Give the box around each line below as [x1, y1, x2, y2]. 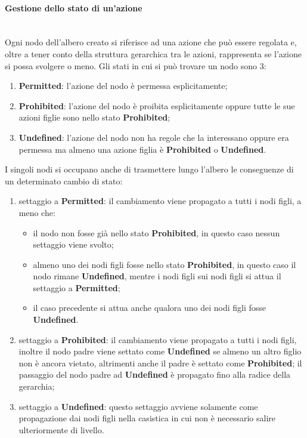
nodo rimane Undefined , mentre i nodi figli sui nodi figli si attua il [33, 270, 281, 282]
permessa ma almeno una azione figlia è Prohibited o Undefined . [18, 143, 266, 155]
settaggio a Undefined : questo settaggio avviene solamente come [18, 400, 258, 412]
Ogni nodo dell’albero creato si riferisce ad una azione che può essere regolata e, [5, 36, 297, 48]
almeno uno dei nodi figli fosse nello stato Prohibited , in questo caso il [33, 258, 296, 270]
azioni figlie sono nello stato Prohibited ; [18, 111, 170, 124]
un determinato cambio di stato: [5, 174, 123, 187]
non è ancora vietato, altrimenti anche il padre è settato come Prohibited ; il [18, 356, 302, 369]
